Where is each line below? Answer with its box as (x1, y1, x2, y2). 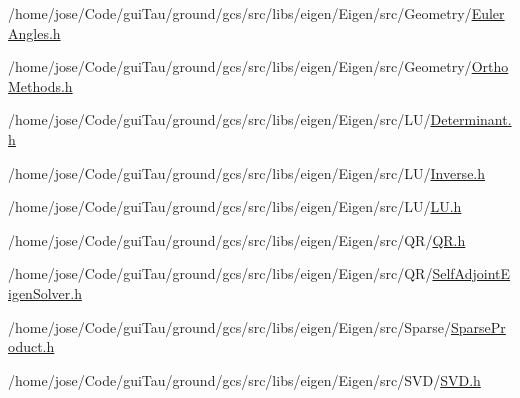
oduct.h (8, 336, 55, 357)
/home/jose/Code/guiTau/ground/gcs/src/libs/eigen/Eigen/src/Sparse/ (8, 316, 452, 337)
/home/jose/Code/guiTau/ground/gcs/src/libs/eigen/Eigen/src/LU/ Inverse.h (8, 162, 486, 183)
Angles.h (8, 22, 61, 43)
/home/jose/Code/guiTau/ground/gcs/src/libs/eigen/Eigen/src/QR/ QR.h (8, 229, 466, 250)
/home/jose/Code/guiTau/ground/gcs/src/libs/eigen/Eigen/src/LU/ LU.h (8, 196, 462, 217)
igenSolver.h (8, 282, 82, 303)
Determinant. (430, 109, 512, 130)
